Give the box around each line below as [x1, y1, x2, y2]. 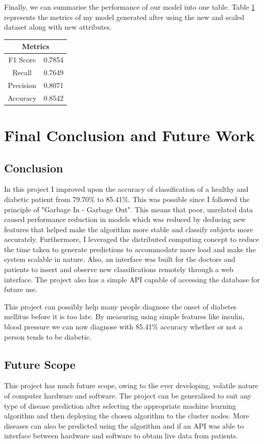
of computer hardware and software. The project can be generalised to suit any [4, 390, 252, 401]
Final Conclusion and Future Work [4, 124, 255, 145]
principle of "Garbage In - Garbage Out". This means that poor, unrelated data [4, 204, 253, 214]
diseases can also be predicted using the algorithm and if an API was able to [4, 420, 244, 431]
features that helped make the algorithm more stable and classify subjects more [4, 224, 253, 234]
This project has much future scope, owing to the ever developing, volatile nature [4, 380, 258, 391]
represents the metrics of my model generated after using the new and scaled [4, 11, 245, 22]
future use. [4, 284, 38, 295]
